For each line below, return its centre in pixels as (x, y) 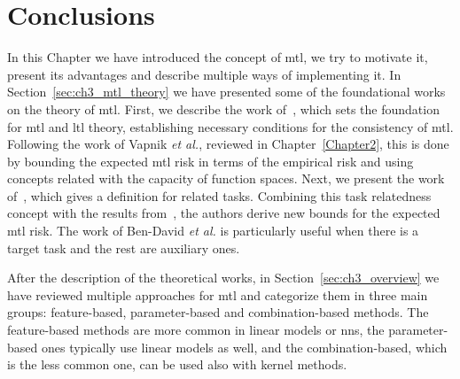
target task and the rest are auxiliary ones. (124, 248)
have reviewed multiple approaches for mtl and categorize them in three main (218, 294)
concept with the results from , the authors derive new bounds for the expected (224, 213)
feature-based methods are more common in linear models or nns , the (196, 330)
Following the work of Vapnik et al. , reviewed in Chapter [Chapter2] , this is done (228, 144)
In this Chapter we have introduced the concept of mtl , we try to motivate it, (218, 57)
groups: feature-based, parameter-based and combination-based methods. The (218, 312)
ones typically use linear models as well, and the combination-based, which (244, 347)
